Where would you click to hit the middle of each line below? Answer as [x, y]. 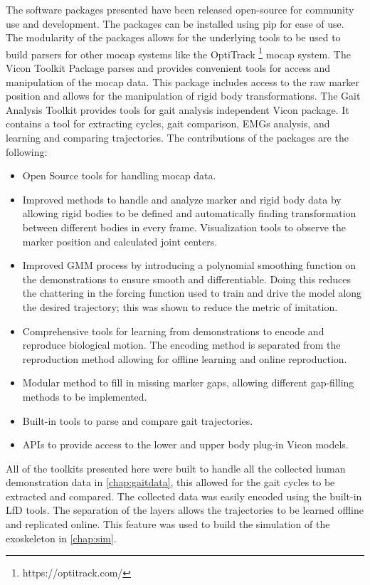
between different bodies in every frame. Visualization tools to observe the [184, 227]
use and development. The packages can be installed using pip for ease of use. [175, 23]
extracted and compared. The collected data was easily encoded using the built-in [184, 496]
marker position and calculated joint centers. [120, 241]
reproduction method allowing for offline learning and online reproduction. [185, 358]
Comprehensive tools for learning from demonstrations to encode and [173, 331]
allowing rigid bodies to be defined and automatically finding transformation [189, 213]
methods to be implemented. [85, 396]
